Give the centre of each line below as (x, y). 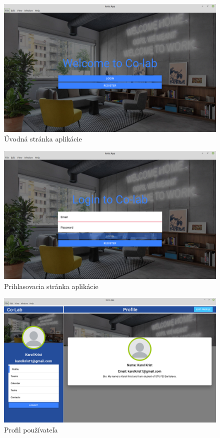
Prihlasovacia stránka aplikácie (51, 286)
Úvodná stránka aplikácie (43, 139)
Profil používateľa (31, 430)
